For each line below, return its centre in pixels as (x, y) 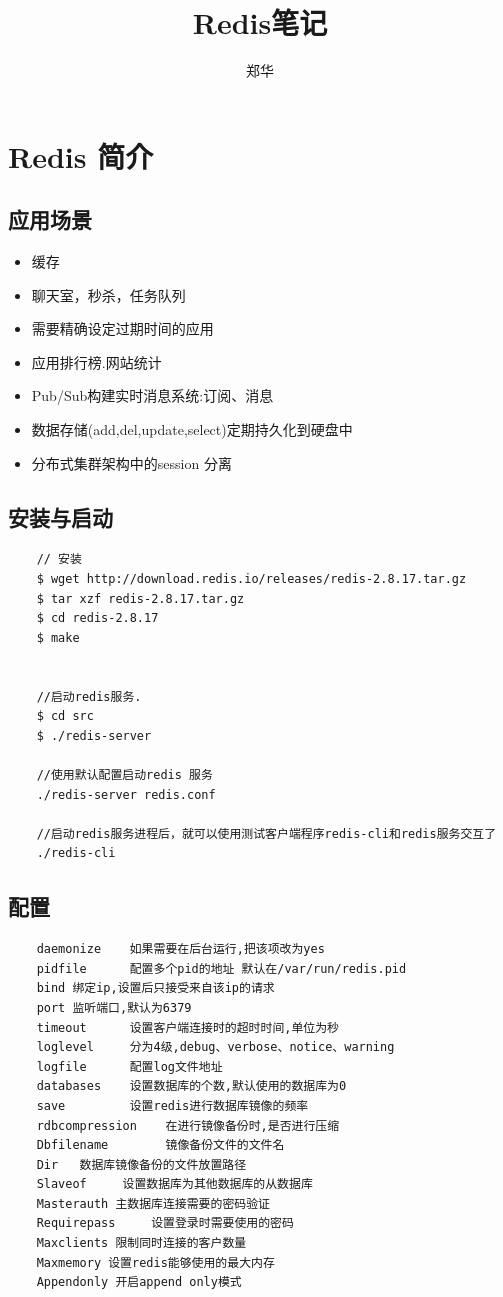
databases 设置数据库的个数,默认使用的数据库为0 (191, 1086)
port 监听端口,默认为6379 (114, 1007)
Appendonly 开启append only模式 (139, 1282)
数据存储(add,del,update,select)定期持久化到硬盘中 (192, 429)
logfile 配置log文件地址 (129, 1066)
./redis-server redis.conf (126, 794)
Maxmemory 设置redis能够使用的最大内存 (155, 1262)
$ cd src (65, 716)
